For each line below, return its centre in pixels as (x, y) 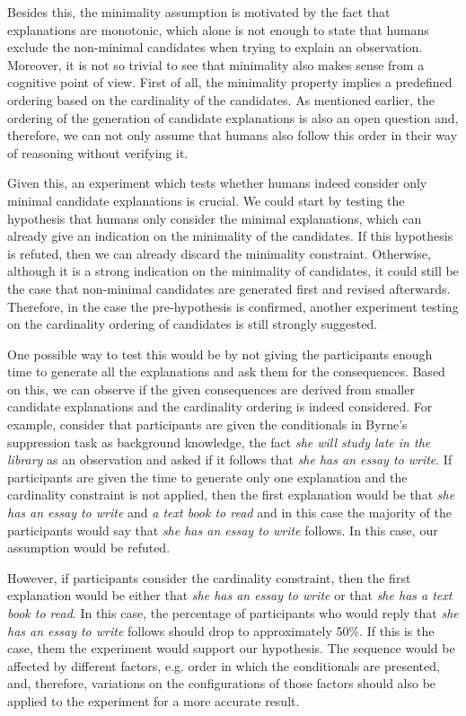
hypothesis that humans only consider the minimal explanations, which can (215, 218)
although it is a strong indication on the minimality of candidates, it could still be (233, 271)
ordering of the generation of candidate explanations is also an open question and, (233, 117)
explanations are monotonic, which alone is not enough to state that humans (218, 29)
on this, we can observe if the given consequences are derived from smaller (211, 389)
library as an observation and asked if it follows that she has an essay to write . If (230, 460)
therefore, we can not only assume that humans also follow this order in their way (233, 135)
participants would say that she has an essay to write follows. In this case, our (223, 530)
